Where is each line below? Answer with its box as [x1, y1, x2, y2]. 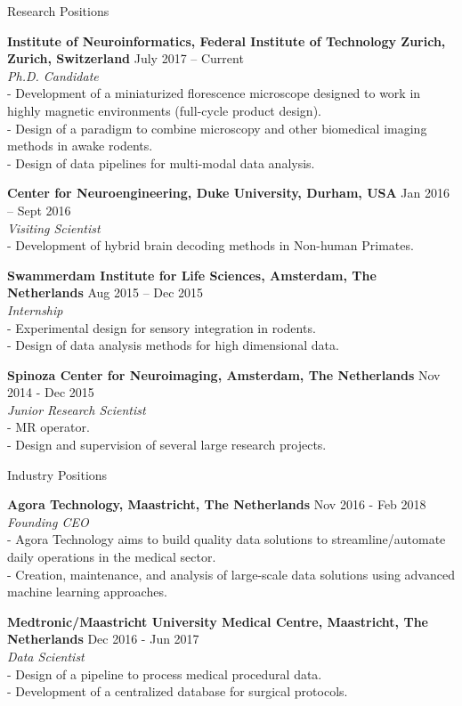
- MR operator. [7, 418, 90, 436]
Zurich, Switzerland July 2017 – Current [7, 49, 244, 68]
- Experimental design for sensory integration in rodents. [7, 318, 316, 337]
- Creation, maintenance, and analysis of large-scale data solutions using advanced [7, 564, 455, 583]
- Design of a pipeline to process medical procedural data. [7, 664, 322, 683]
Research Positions [7, 2, 109, 20]
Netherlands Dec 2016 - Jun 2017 [7, 629, 199, 648]
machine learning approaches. [7, 582, 167, 601]
